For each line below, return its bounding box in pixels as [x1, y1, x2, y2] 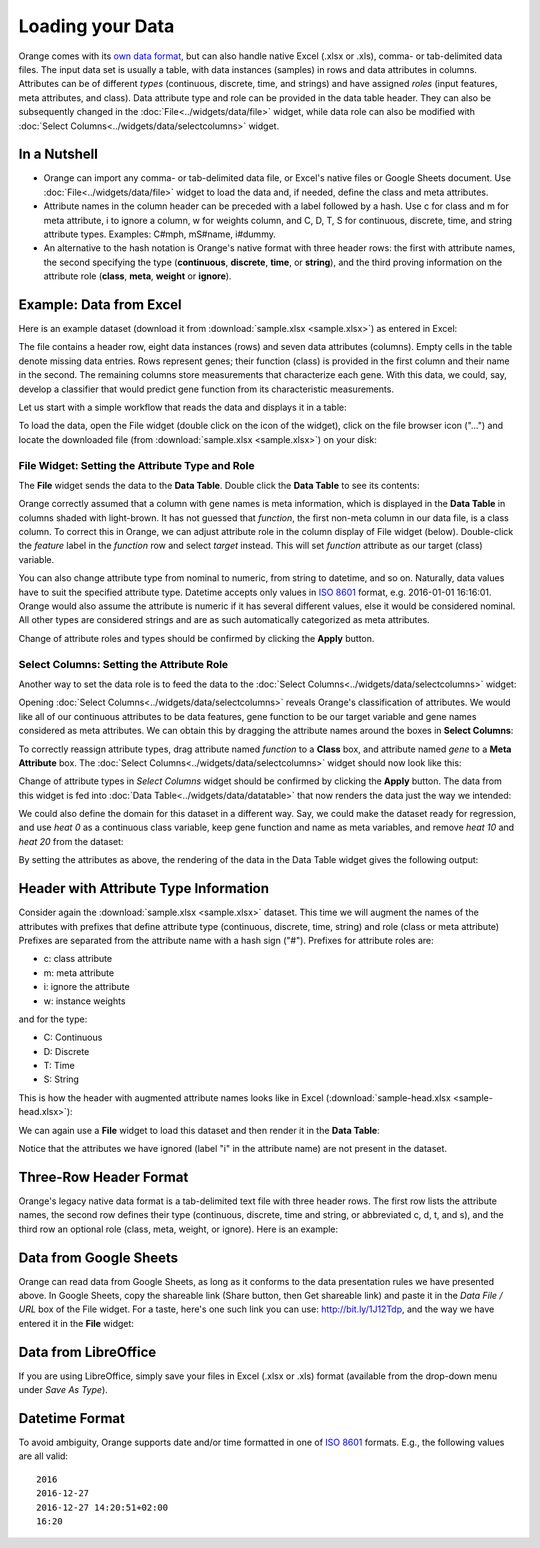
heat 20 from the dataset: [18, 835, 124, 847]
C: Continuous [43, 1031, 103, 1044]
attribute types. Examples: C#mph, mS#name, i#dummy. [43, 228, 277, 240]
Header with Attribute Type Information [18, 880, 270, 897]
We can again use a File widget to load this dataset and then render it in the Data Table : [18, 1124, 380, 1136]
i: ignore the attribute [43, 981, 130, 993]
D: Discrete [43, 1045, 90, 1057]
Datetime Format [18, 1410, 125, 1427]
